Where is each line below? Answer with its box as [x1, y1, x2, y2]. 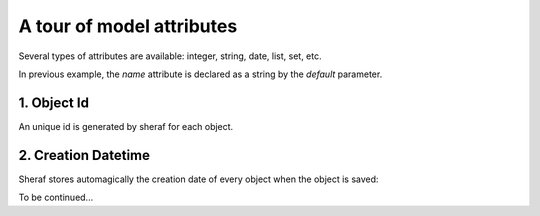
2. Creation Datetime [18, 146, 150, 164]
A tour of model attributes [18, 15, 238, 37]
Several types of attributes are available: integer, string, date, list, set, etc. [18, 50, 322, 62]
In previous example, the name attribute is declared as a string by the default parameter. [18, 68, 383, 80]
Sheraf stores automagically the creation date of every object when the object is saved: [18, 173, 379, 185]
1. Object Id [18, 94, 90, 111]
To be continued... [18, 191, 94, 204]
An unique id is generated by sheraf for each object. [18, 120, 234, 132]
